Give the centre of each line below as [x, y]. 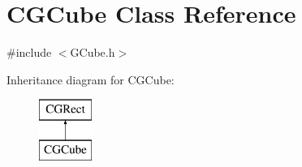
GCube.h [93, 52]
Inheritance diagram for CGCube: [91, 79]
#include [29, 52]
